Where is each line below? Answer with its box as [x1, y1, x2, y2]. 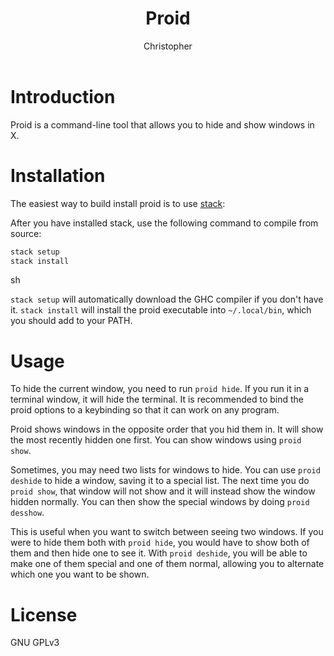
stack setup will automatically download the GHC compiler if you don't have [10, 293, 324, 306]
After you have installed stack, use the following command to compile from [10, 217, 319, 229]
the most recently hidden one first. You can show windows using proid [10, 434, 302, 446]
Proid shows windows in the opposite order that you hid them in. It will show [10, 423, 324, 436]
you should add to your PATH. [10, 315, 133, 327]
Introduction [10, 85, 116, 108]
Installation [10, 164, 106, 187]
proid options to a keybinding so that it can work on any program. [10, 404, 280, 416]
